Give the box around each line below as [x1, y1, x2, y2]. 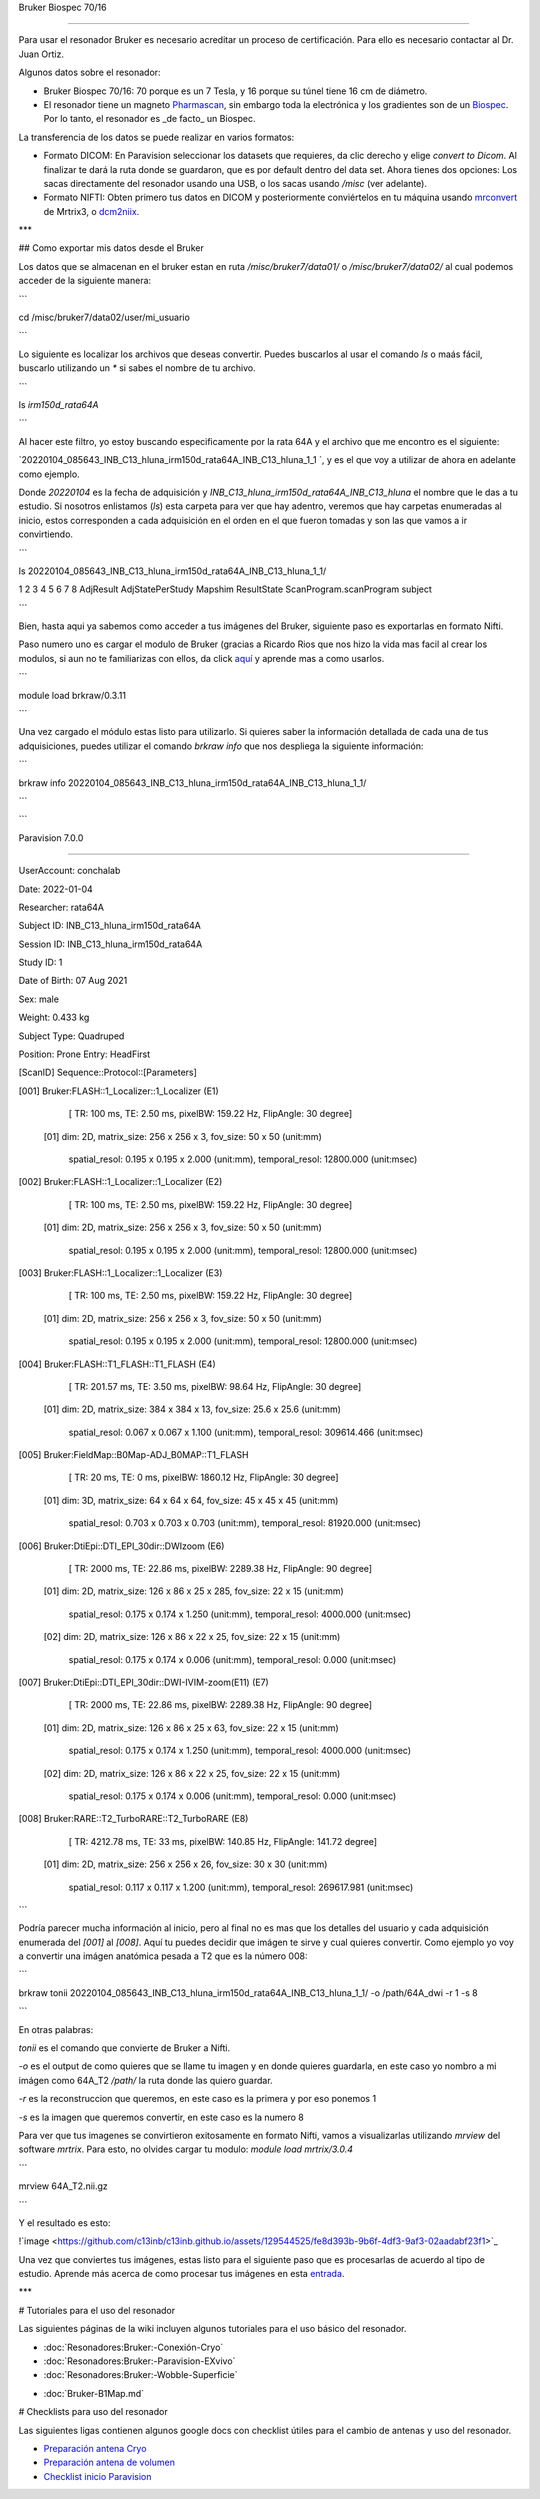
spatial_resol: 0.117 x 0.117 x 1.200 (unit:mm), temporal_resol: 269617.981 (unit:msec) [68, 1881, 414, 1893]
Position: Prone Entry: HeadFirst [18, 1048, 151, 1060]
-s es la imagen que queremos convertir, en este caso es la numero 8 [18, 2111, 304, 2123]
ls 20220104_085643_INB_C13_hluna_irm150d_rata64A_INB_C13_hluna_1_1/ [18, 565, 327, 577]
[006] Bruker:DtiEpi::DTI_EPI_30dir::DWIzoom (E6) [18, 1540, 225, 1552]
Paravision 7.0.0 [18, 831, 84, 844]
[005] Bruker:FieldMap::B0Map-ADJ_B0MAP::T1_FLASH [18, 1449, 249, 1461]
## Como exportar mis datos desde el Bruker [18, 242, 204, 254]
